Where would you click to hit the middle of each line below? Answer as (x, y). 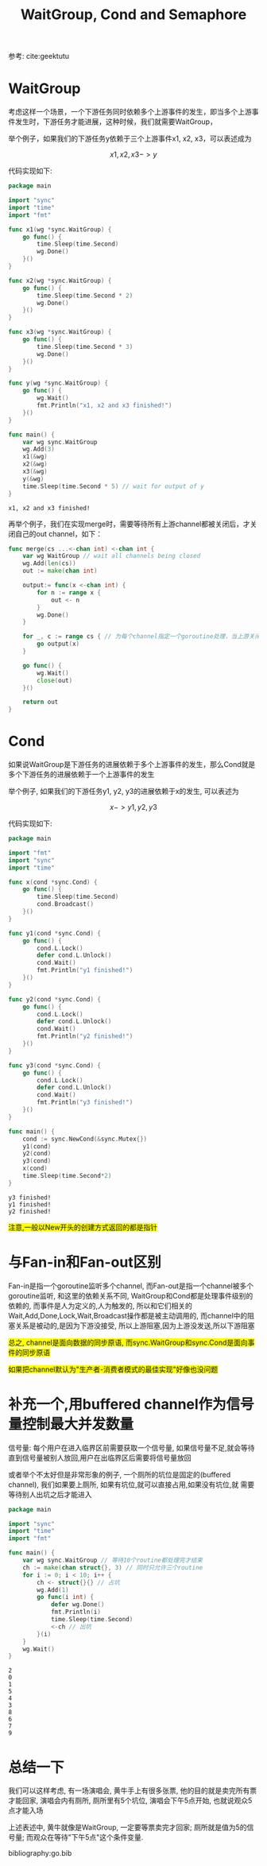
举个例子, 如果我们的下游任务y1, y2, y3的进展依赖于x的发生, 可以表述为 (124, 792)
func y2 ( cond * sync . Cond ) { (55, 999)
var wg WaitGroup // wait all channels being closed (112, 556)
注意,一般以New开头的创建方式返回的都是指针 (83, 1227)
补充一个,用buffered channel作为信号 (131, 1404)
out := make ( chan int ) (60, 571)
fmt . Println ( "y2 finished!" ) (85, 1036)
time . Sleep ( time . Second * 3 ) (85, 346)
